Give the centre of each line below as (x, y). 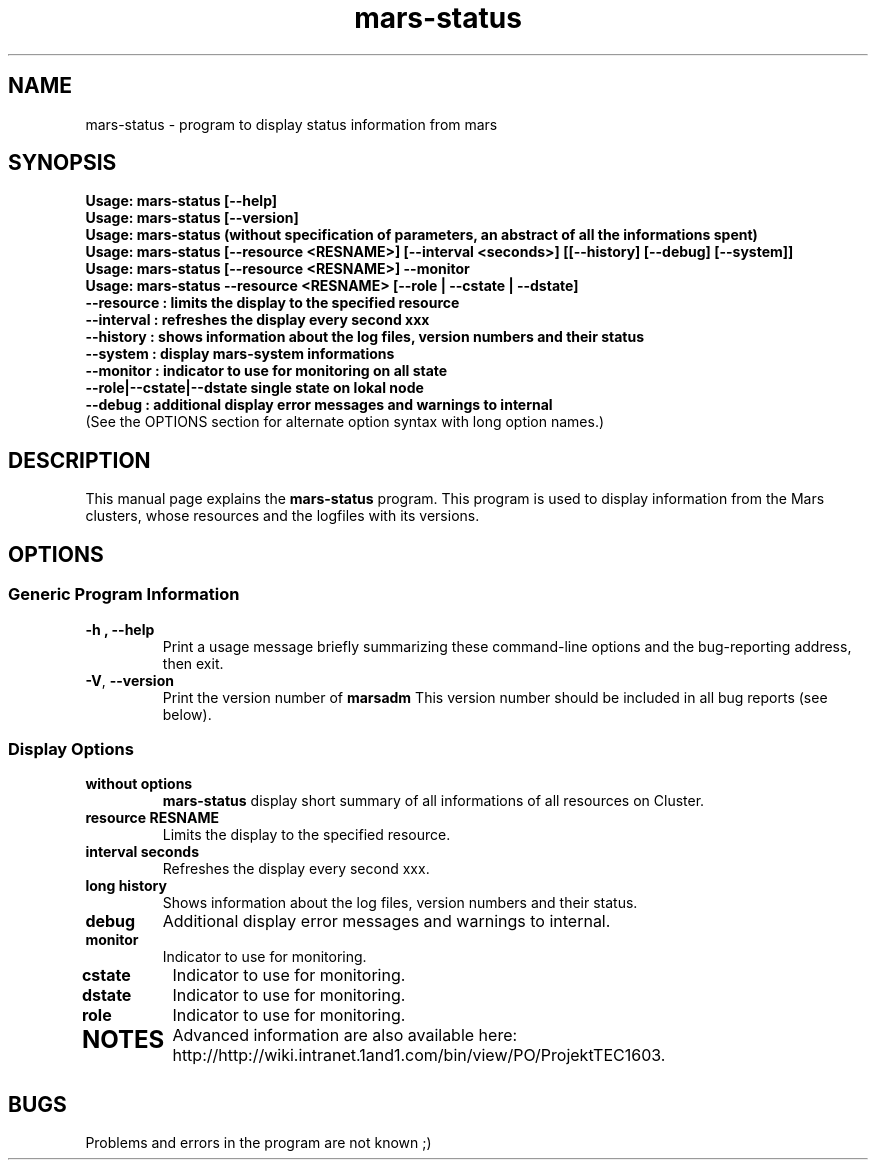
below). (187, 714)
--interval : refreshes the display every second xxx (257, 320)
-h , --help (120, 629)
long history (126, 886)
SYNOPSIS (62, 163)
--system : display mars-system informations (240, 354)
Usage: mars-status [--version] (192, 218)
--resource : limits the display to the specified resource (272, 303)
